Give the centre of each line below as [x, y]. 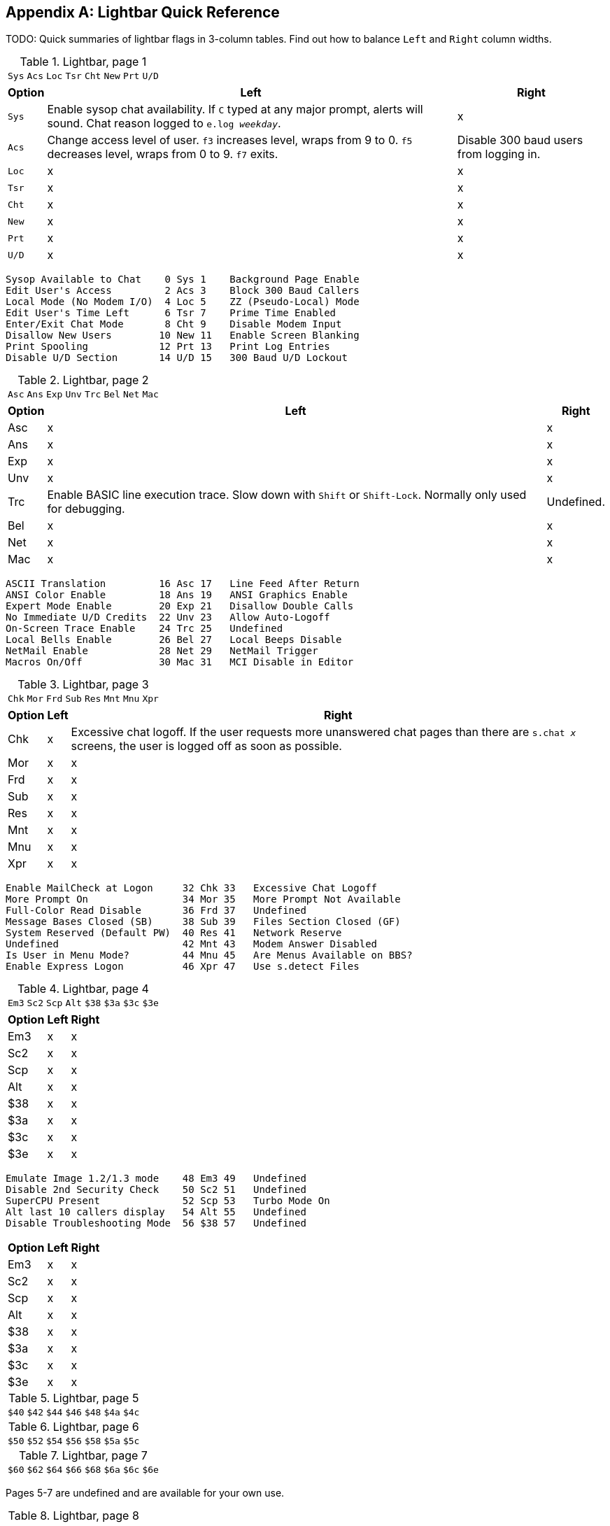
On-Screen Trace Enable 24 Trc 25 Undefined [144, 629]
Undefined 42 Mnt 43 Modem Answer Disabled [192, 944]
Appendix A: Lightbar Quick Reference [143, 12]
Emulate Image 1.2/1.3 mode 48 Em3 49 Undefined [156, 1179]
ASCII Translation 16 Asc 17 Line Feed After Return [183, 584]
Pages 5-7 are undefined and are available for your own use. [145, 1493]
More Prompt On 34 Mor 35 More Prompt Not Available [203, 899]
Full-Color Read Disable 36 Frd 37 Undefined [156, 911]
